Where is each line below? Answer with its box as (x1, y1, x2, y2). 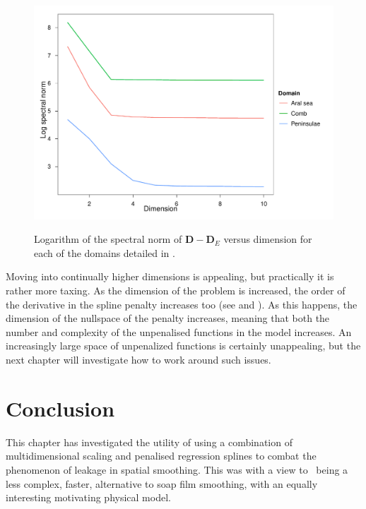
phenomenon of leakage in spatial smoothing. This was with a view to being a (6, 462, 348, 477)
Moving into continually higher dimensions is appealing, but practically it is (6, 269, 334, 284)
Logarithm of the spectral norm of (34, 232, 182, 246)
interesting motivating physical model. (6, 490, 171, 505)
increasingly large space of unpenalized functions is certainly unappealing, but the (6, 338, 361, 353)
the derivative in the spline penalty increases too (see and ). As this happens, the (6, 297, 358, 311)
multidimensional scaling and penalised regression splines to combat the (6, 448, 317, 463)
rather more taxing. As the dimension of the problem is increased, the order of (6, 283, 346, 298)
